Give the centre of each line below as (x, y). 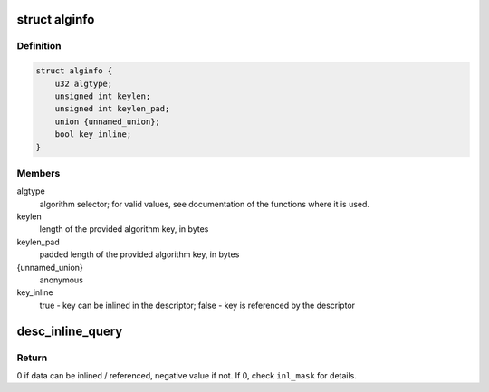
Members (38, 173)
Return (32, 358)
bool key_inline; (93, 134)
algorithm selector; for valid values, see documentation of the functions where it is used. (205, 204)
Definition (39, 46)
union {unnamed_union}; (107, 121)
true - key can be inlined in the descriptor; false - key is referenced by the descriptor (197, 305)
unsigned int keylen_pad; (112, 109)
